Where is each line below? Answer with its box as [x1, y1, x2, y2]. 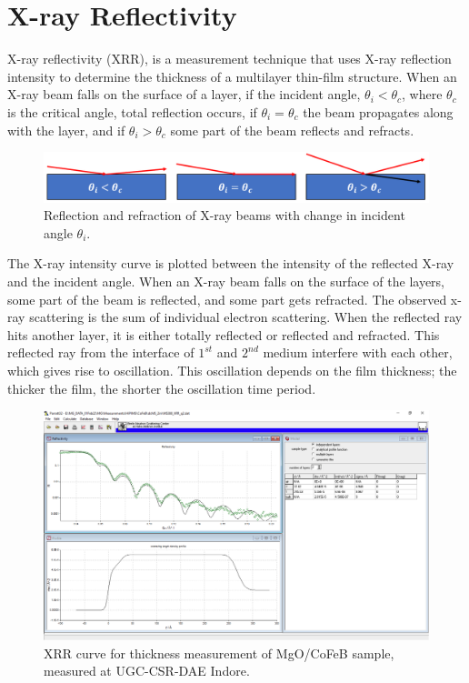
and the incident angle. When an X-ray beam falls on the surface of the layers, [7, 271, 445, 290]
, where [402, 85, 443, 104]
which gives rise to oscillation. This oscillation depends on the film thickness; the [7, 360, 457, 379]
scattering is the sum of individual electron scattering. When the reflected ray [29, 307, 463, 326]
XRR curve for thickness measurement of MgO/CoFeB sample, [44, 643, 394, 662]
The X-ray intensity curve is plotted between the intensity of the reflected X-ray [7, 254, 454, 273]
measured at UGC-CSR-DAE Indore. [44, 661, 250, 680]
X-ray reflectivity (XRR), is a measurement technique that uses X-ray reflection [7, 49, 452, 68]
